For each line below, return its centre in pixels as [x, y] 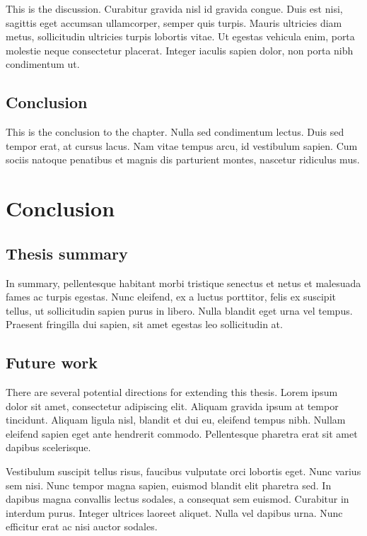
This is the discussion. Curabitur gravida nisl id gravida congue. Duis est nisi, [174, 8]
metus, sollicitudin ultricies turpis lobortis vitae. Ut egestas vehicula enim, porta [180, 36]
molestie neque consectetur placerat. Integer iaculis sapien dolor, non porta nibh [180, 50]
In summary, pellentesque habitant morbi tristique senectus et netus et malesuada [183, 282]
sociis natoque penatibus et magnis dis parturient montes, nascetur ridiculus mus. [183, 159]
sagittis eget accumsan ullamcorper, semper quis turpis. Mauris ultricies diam [174, 22]
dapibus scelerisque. [48, 447]
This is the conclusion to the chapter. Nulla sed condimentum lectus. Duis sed [175, 132]
